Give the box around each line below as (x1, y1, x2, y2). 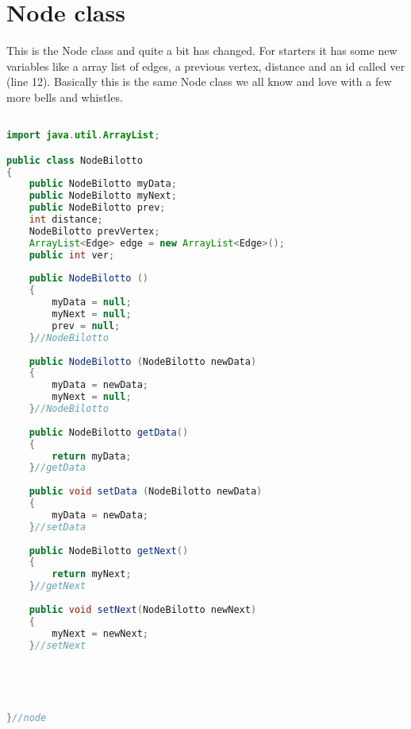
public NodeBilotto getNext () (29, 545, 189, 556)
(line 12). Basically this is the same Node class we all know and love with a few (6, 73, 392, 90)
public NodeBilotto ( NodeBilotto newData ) (29, 355, 257, 367)
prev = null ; (52, 320, 121, 332)
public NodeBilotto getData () (29, 426, 189, 438)
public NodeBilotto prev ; (29, 202, 166, 214)
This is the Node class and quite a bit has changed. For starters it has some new (6, 42, 398, 59)
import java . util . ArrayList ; (6, 130, 160, 142)
